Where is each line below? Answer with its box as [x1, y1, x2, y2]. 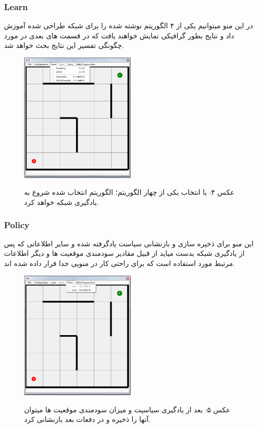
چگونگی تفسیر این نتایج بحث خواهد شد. [4, 40, 124, 50]
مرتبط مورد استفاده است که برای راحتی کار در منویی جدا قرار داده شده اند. [4, 258, 235, 269]
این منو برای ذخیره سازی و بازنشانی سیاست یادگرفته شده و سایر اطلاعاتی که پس [4, 238, 254, 248]
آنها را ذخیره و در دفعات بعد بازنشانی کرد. [24, 414, 151, 424]
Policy [4, 218, 30, 231]
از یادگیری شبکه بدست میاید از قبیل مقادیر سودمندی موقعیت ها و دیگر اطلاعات [4, 248, 245, 258]
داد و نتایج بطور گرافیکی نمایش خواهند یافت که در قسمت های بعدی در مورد [4, 30, 234, 40]
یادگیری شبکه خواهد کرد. [24, 197, 99, 207]
